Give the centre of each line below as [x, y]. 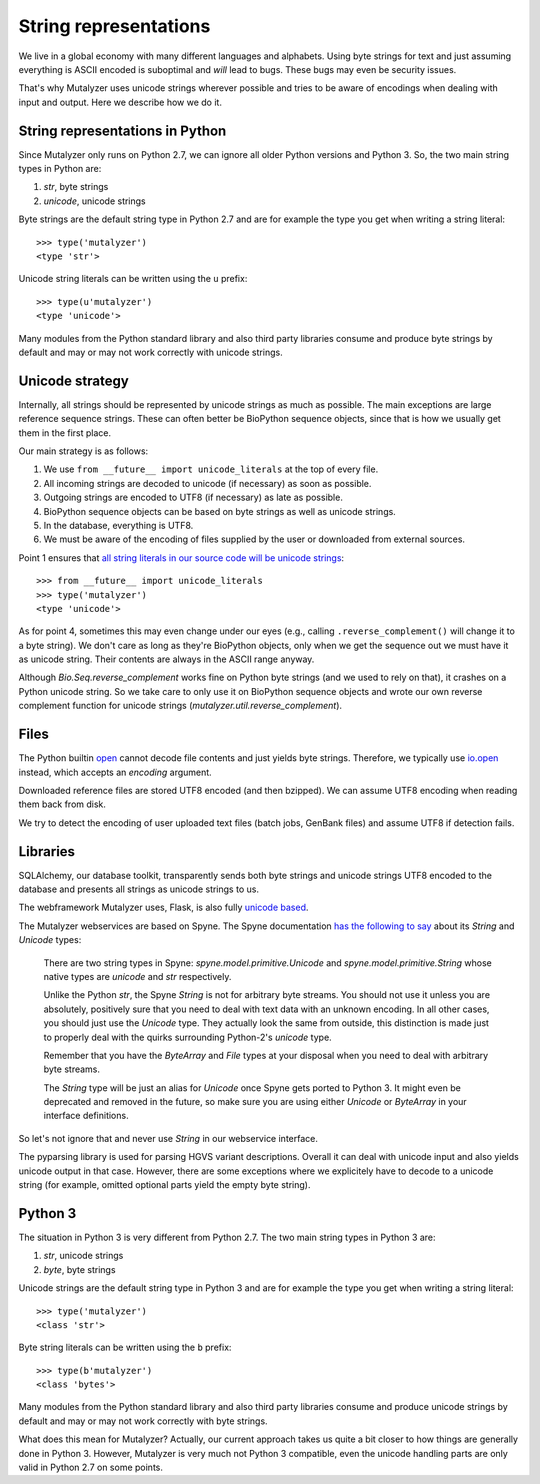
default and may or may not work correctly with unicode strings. [151, 352]
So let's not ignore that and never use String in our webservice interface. [168, 1138]
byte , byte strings [79, 1269]
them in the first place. [65, 432]
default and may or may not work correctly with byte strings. [143, 1421]
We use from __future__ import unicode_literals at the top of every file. [211, 469]
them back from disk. [62, 804]
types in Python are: [60, 169]
